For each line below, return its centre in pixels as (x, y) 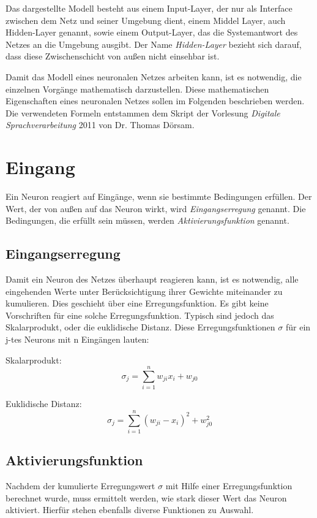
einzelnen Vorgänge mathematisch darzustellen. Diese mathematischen (137, 89)
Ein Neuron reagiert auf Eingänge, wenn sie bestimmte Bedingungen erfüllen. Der (159, 196)
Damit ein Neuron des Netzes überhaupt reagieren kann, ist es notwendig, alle (152, 279)
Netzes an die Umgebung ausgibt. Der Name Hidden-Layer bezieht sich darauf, (154, 44)
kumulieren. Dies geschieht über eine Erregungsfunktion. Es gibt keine (137, 303)
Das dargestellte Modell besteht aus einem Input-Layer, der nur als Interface (149, 8)
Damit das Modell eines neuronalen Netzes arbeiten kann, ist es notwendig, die (154, 76)
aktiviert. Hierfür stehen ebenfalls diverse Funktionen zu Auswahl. (130, 510)
